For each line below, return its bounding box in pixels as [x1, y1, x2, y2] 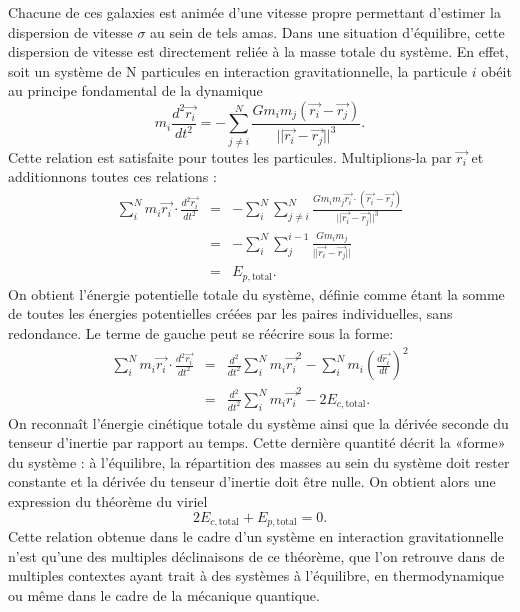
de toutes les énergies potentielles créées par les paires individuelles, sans [8, 303, 453, 324]
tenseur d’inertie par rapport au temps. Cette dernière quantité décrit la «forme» [8, 432, 506, 453]
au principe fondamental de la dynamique [8, 80, 263, 101]
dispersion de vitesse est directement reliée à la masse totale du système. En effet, [8, 41, 509, 62]
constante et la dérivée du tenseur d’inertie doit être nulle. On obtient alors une [8, 471, 496, 492]
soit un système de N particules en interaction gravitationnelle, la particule [8, 60, 467, 81]
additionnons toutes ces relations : [8, 166, 217, 187]
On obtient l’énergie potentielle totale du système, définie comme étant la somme [8, 283, 505, 304]
